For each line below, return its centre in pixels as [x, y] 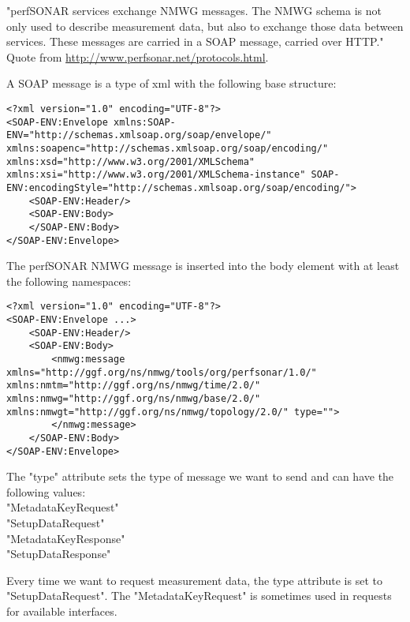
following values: [46, 491]
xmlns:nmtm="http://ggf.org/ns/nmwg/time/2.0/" [134, 386]
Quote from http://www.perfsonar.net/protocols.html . [138, 56]
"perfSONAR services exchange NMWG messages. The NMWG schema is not [194, 10]
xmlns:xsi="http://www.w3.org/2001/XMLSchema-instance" [156, 175]
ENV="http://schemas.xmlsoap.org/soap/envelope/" [139, 135]
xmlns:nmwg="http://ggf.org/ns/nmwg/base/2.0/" [134, 398]
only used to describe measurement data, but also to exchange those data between [205, 26]
